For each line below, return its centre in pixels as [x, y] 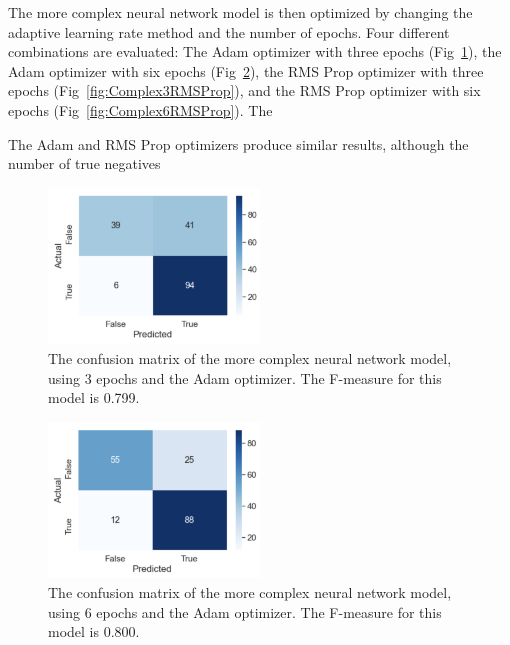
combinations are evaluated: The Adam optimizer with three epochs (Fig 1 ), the [255, 51]
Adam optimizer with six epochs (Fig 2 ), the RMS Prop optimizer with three [246, 70]
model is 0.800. [94, 631]
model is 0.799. [94, 397]
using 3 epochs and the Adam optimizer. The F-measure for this [245, 377]
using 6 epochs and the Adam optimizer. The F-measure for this [245, 611]
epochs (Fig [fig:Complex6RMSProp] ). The [140, 109]
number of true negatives [84, 163]
